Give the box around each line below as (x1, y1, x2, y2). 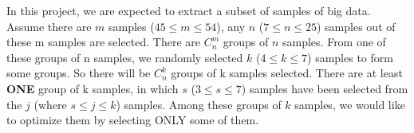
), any (216, 18, 246, 34)
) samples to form (307, 49, 393, 65)
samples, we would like (294, 96, 405, 112)
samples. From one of (282, 33, 386, 50)
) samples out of (317, 18, 396, 34)
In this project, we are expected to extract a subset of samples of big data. (6, 2, 371, 18)
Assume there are (6, 18, 92, 34)
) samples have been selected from (241, 80, 408, 96)
